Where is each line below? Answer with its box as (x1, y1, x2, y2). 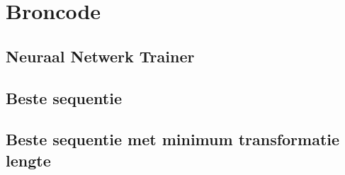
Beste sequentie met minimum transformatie (6, 128, 340, 150)
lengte (6, 149, 51, 171)
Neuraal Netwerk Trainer (6, 45, 195, 67)
